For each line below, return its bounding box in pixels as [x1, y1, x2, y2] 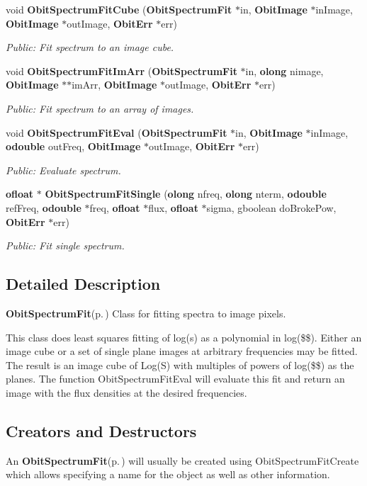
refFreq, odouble [6, 200, 81, 215]
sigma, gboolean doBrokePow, [206, 200, 337, 215]
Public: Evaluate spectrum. [6, 162, 121, 177]
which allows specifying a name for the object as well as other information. [6, 467, 330, 482]
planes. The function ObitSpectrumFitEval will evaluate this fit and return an [6, 371, 345, 386]
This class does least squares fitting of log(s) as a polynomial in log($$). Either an [6, 329, 362, 344]
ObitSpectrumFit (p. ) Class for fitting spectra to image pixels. [6, 305, 286, 320]
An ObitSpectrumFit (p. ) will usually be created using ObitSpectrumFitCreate [6, 453, 359, 468]
